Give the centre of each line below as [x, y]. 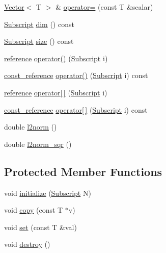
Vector [14, 7]
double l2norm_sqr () [38, 144]
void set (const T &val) [40, 227]
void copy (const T [34, 210]
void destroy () [27, 244]
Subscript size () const [39, 41]
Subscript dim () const [39, 24]
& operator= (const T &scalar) [104, 7]
